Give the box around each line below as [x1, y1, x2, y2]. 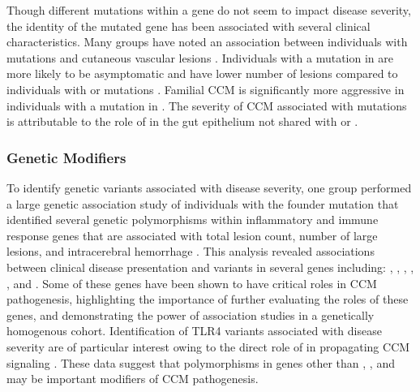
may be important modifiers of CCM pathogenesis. [6, 370, 259, 387]
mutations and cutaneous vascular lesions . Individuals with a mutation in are [6, 49, 393, 66]
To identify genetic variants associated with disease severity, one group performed [6, 179, 412, 196]
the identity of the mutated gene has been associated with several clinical [6, 17, 371, 34]
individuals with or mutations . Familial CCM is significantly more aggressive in [6, 80, 405, 97]
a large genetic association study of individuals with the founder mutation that [6, 195, 399, 212]
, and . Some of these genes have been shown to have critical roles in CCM [6, 274, 377, 291]
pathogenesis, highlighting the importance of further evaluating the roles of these [6, 291, 409, 308]
